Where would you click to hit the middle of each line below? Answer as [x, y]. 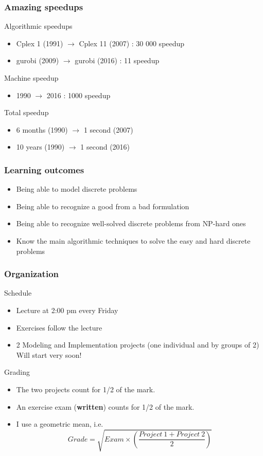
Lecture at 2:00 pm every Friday [67, 310]
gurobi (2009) [38, 60]
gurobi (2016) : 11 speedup [117, 60]
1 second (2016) [105, 147]
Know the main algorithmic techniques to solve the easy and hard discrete [133, 240]
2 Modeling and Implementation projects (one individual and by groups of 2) [138, 345]
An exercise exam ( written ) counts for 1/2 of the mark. [105, 406]
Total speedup [27, 112]
